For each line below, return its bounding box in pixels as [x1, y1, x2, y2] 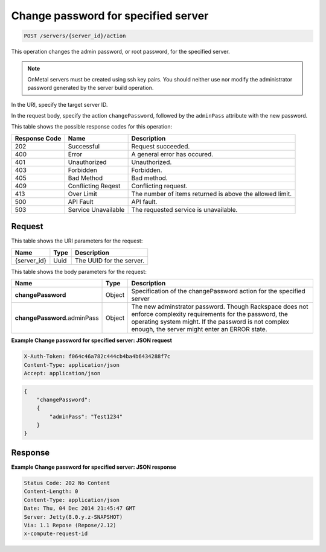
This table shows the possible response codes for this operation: [11, 123, 173, 130]
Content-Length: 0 [24, 488, 78, 495]
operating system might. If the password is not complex [131, 317, 290, 326]
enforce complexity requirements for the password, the [131, 310, 288, 319]
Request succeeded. [131, 142, 190, 150]
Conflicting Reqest [68, 182, 121, 190]
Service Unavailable [68, 205, 125, 214]
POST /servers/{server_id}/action [24, 33, 126, 39]
